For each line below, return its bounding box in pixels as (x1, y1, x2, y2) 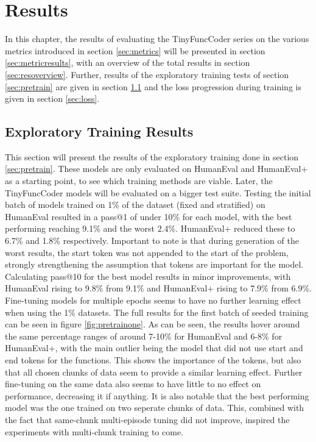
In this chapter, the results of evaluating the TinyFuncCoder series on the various (5, 32, 309, 45)
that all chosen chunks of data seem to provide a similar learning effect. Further (5, 365, 303, 378)
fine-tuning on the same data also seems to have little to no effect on (5, 377, 261, 390)
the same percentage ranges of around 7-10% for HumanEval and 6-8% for (5, 329, 283, 342)
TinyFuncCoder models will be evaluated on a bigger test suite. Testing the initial (5, 186, 311, 199)
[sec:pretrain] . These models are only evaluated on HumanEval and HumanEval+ (5, 162, 308, 175)
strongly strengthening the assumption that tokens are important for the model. (5, 258, 304, 271)
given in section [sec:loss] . (5, 92, 100, 105)
